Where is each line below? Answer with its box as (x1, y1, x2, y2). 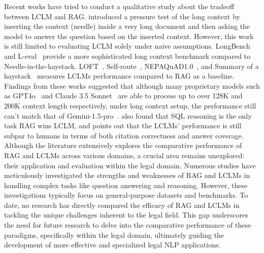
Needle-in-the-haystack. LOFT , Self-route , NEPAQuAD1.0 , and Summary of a (4, 60, 259, 71)
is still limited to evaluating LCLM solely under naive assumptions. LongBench (4, 41, 250, 51)
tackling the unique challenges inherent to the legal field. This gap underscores (4, 209, 248, 220)
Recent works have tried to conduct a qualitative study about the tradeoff (4, 1, 235, 11)
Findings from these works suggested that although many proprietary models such (4, 80, 260, 91)
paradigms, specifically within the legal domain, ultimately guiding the (4, 229, 224, 240)
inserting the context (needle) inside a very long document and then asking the (4, 21, 250, 31)
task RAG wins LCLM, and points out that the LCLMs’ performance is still (4, 120, 242, 131)
